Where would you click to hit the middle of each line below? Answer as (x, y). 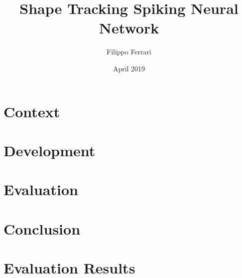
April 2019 (129, 68)
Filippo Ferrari (129, 52)
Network (129, 28)
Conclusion (42, 228)
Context (32, 111)
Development (50, 150)
